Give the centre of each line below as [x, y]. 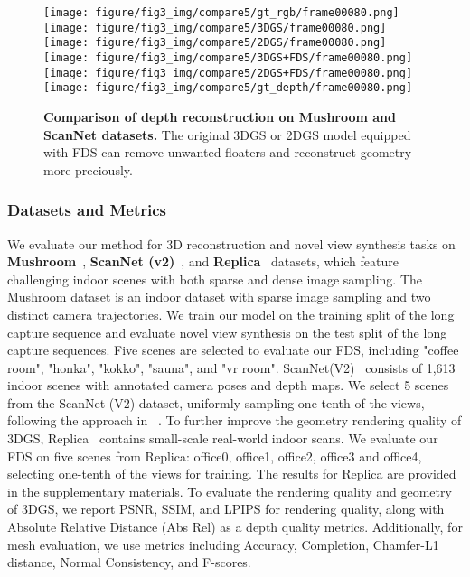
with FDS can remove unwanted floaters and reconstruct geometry [228, 152]
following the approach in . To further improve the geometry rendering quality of [235, 420]
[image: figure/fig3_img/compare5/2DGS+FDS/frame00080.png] [228, 73]
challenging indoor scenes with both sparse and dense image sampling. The [215, 279]
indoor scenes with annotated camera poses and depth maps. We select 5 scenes [228, 385]
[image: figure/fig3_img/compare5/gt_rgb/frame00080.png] [221, 13]
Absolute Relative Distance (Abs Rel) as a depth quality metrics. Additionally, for [235, 527]
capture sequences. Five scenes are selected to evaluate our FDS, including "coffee [233, 350]
